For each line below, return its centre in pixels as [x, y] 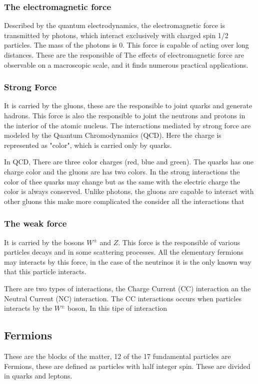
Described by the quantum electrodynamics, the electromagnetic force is [114, 25]
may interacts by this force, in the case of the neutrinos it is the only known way [128, 261]
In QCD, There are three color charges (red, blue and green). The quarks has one [129, 162]
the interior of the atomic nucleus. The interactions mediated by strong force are [127, 125]
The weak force [35, 223]
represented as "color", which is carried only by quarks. [88, 145]
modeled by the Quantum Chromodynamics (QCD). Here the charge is [113, 135]
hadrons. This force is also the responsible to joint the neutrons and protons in [125, 115]
